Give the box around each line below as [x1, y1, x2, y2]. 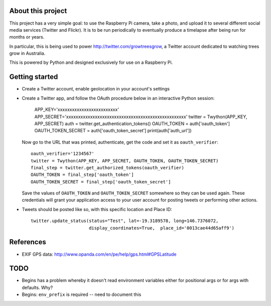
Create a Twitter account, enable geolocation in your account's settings [22, 86, 170, 92]
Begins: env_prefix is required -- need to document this [22, 291, 142, 297]
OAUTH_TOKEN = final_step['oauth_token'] [31, 172, 134, 178]
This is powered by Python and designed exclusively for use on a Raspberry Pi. [9, 59, 173, 65]
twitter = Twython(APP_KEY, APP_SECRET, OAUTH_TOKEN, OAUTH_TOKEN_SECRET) [31, 158, 219, 163]
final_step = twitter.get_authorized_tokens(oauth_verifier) [31, 165, 184, 170]
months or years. [9, 34, 45, 40]
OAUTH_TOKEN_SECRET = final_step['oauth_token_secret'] [31, 179, 171, 184]
